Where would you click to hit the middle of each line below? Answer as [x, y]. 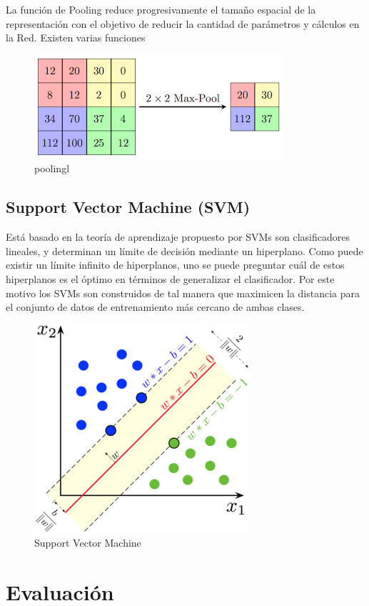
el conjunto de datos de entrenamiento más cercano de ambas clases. [155, 307]
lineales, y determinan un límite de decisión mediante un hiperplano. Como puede [184, 250]
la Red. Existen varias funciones [76, 38]
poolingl [52, 168]
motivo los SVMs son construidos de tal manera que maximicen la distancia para [183, 293]
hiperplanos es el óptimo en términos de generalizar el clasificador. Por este [170, 278]
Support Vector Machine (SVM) [128, 207]
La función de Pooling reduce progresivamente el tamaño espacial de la [161, 9]
